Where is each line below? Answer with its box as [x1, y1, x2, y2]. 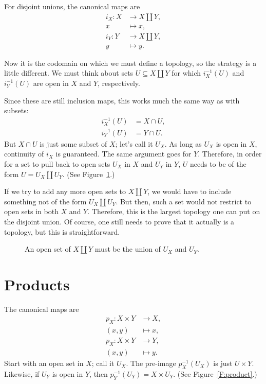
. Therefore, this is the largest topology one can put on [87, 206, 260, 217]
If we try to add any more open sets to [4, 186, 126, 197]
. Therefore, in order [198, 148, 262, 159]
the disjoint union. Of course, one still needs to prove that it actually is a [4, 216, 235, 226]
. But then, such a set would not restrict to [116, 196, 252, 206]
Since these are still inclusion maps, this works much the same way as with [4, 95, 240, 106]
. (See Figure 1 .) [62, 168, 115, 179]
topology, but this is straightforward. [4, 226, 120, 237]
